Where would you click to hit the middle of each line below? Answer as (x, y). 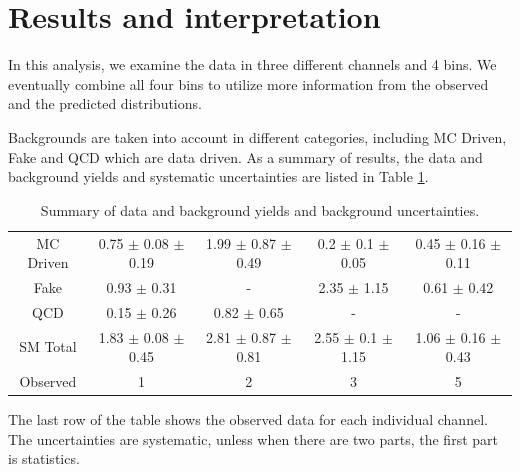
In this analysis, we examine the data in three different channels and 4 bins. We (252, 64)
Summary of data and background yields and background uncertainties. (260, 209)
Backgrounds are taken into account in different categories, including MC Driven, (257, 136)
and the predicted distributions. (105, 103)
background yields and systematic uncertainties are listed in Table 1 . (218, 176)
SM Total (48, 346)
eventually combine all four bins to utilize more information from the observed (248, 83)
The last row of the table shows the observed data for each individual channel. (248, 419)
